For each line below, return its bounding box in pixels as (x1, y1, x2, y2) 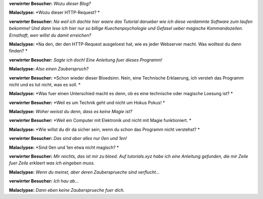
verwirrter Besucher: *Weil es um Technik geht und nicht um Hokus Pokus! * (9, 99, 165, 105)
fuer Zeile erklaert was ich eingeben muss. (9, 160, 95, 166)
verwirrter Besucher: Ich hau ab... (9, 178, 79, 184)
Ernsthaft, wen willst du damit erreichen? (9, 32, 92, 38)
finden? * (9, 48, 28, 54)
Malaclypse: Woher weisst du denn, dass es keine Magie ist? (9, 109, 132, 115)
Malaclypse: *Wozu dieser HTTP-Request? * (9, 10, 100, 16)
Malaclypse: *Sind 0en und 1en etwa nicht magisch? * (9, 144, 119, 150)
